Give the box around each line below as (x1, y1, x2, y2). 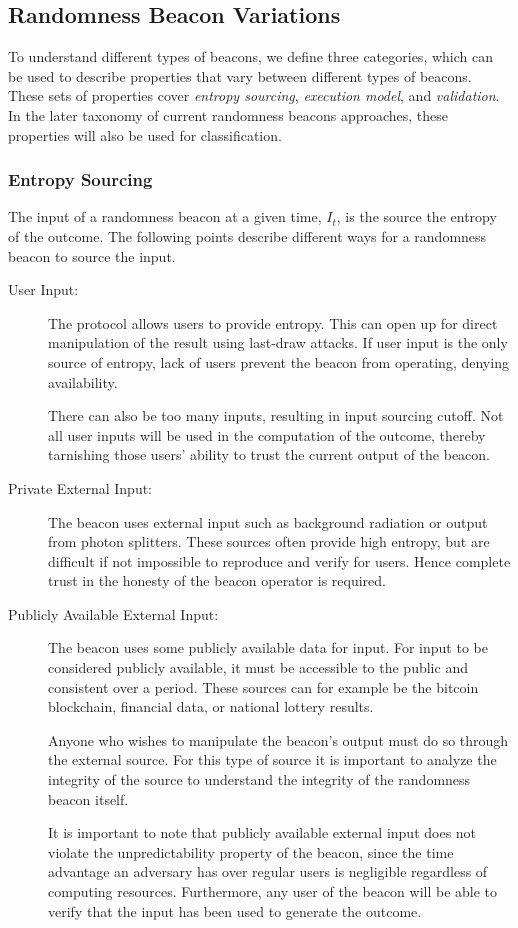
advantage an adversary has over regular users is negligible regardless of (48, 861, 488, 882)
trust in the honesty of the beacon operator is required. (48, 570, 387, 591)
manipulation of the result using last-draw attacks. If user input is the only (48, 332, 508, 353)
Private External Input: (8, 477, 153, 498)
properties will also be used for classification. (8, 124, 282, 145)
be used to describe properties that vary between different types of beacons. (8, 65, 472, 86)
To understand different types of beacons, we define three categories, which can (8, 46, 493, 67)
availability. (48, 371, 118, 392)
